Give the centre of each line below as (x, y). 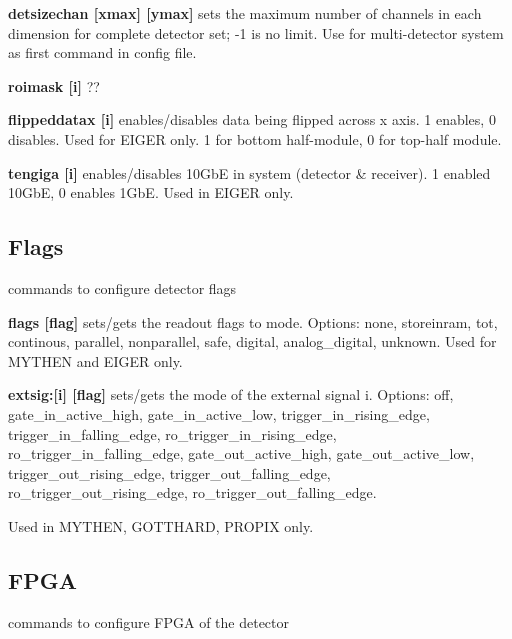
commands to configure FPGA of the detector (149, 621)
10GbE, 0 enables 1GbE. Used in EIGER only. (151, 192)
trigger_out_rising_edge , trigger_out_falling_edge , (169, 472)
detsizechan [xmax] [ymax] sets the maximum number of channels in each (245, 13)
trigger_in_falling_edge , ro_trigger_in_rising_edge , (172, 433)
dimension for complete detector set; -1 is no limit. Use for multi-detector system (256, 32)
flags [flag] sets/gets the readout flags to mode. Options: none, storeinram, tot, (253, 321)
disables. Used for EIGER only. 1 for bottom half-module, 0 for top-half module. (255, 138)
